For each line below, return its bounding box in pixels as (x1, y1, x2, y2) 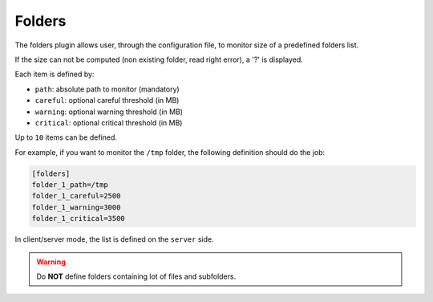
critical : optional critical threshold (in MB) (34, 117, 183, 128)
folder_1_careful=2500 (31, 191, 121, 201)
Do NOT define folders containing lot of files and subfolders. (36, 271, 237, 281)
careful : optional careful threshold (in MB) (34, 96, 180, 105)
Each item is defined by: (14, 69, 95, 80)
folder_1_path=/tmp (31, 181, 108, 190)
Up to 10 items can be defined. (14, 133, 118, 142)
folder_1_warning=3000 (31, 202, 121, 212)
